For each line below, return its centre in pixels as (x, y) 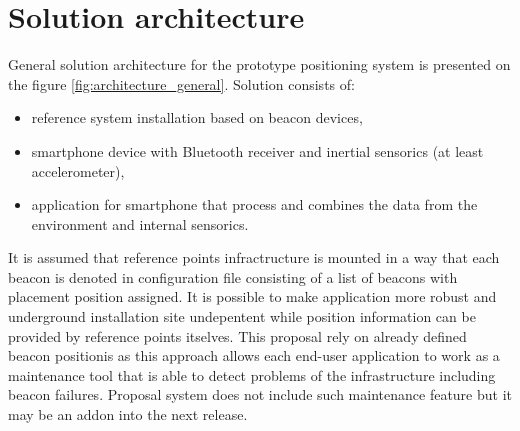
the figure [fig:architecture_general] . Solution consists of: (181, 83)
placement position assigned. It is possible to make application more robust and (252, 296)
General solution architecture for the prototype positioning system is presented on (259, 64)
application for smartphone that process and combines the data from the (254, 204)
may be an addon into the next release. (128, 414)
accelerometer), (78, 170)
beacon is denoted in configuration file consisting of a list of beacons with (233, 276)
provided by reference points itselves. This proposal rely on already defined (237, 335)
